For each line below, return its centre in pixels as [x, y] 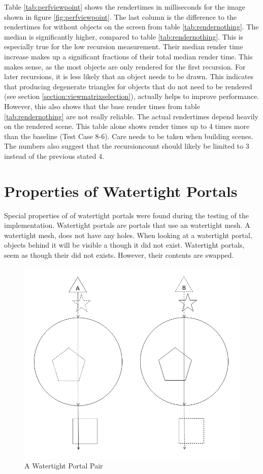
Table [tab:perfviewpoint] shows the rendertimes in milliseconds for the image [125, 7]
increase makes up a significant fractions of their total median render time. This [128, 56]
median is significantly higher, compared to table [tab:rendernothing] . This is [124, 36]
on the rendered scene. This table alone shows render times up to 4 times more [127, 126]
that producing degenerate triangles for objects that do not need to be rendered [128, 86]
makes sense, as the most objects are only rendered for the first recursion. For [125, 66]
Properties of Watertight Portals [121, 191]
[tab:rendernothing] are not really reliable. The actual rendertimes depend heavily [131, 116]
